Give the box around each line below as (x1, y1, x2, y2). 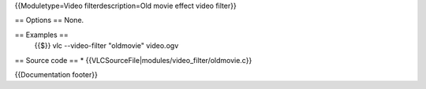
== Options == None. (14, 16, 84, 25)
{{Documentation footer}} (14, 69, 98, 79)
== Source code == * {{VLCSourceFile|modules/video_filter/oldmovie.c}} (14, 55, 252, 65)
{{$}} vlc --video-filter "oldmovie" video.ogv (34, 41, 179, 50)
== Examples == (14, 30, 69, 39)
